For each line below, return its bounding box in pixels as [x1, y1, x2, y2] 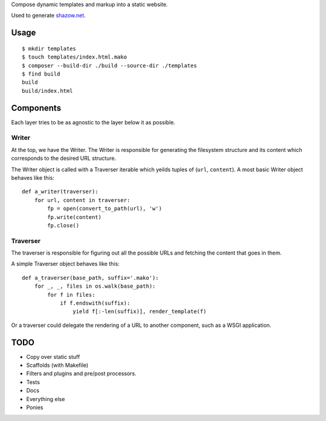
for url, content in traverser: [34, 197, 130, 203]
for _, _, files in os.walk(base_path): [34, 283, 156, 290]
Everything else [26, 395, 65, 402]
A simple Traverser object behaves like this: [11, 260, 120, 268]
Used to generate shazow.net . [11, 12, 86, 19]
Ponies [26, 404, 43, 411]
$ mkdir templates [22, 45, 77, 52]
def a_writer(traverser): [22, 188, 99, 195]
